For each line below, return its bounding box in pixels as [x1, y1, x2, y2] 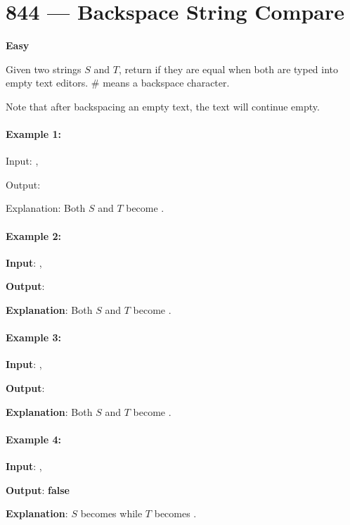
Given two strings [6, 61, 82, 76]
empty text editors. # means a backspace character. [6, 75, 230, 90]
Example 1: [6, 127, 61, 141]
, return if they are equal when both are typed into [118, 61, 339, 76]
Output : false [6, 482, 70, 497]
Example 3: [6, 330, 61, 345]
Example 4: [6, 431, 61, 446]
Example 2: [6, 228, 61, 243]
